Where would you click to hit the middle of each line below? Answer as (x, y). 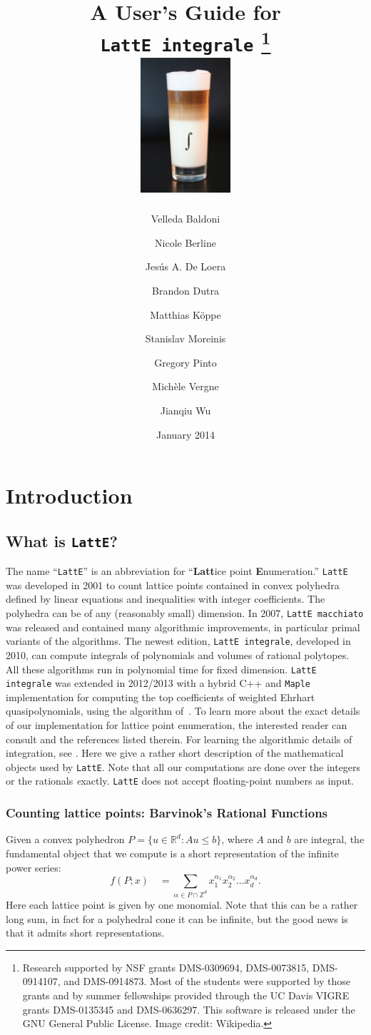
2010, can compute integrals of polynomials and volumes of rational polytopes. (178, 654)
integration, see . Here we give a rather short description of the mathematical (175, 753)
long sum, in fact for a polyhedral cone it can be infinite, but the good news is (177, 918)
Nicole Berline (185, 242)
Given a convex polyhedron (65, 839)
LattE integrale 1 (185, 40)
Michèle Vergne (185, 386)
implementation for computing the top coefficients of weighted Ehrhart (161, 697)
